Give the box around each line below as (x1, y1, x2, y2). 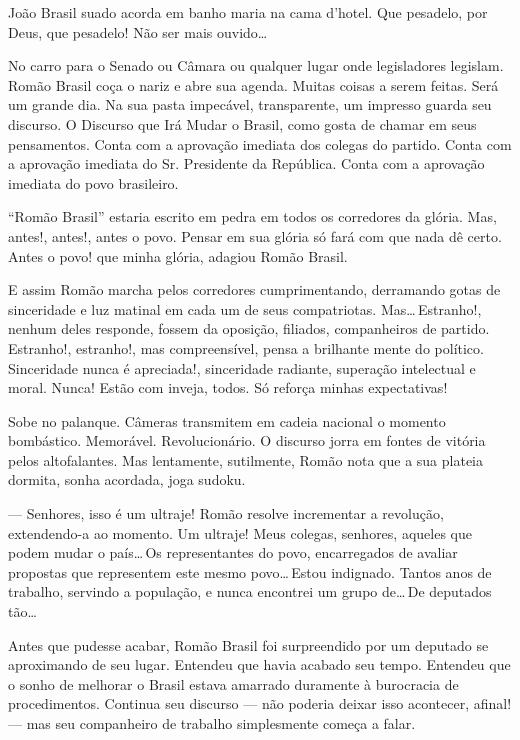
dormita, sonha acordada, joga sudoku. (8, 469, 246, 490)
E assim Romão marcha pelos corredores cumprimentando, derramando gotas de (8, 279, 501, 300)
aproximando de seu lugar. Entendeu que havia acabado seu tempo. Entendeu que (8, 654, 511, 675)
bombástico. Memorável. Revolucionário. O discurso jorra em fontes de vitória (8, 430, 486, 451)
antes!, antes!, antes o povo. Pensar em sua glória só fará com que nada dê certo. (8, 225, 502, 246)
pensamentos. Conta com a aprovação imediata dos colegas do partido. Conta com (8, 133, 512, 154)
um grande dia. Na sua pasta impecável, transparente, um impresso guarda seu (8, 94, 492, 115)
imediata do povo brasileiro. (8, 172, 179, 193)
